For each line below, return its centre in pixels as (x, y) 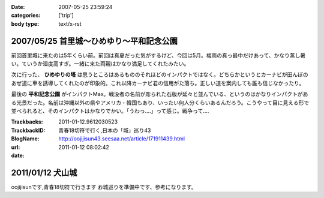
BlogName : (25, 139)
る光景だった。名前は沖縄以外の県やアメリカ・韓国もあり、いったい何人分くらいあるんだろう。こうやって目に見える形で (160, 103)
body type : (25, 23)
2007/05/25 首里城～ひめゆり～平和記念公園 (94, 41)
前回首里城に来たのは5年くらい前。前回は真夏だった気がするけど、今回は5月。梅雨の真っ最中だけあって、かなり (151, 55)
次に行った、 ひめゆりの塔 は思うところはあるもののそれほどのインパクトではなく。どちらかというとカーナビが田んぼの (160, 74)
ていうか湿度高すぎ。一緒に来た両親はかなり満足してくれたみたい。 (105, 64)
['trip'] (66, 16)
